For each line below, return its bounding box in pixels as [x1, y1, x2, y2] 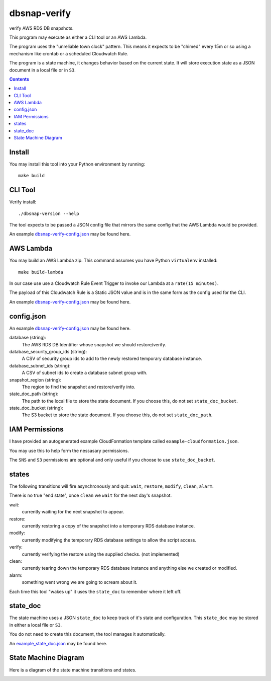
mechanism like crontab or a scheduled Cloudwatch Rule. [9, 50, 128, 56]
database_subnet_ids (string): [9, 362, 71, 368]
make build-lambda [18, 269, 64, 275]
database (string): [9, 335, 46, 341]
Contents [9, 76, 30, 82]
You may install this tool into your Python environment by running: [9, 161, 146, 167]
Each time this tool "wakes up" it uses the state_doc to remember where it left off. [9, 588, 182, 594]
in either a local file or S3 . [9, 622, 62, 628]
